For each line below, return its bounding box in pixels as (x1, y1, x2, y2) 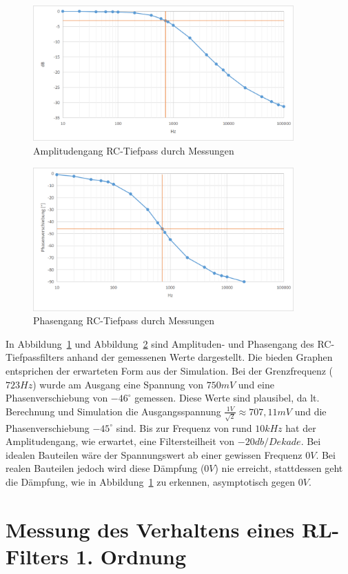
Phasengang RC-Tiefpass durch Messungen (33, 313, 214, 328)
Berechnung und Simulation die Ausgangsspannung (6, 404, 221, 418)
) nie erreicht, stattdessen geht (214, 461, 343, 475)
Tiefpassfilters (6, 350, 64, 364)
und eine (238, 377, 274, 391)
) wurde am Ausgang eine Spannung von (32, 377, 204, 391)
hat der (285, 420, 316, 435)
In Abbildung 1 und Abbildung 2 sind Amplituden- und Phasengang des (6, 336, 314, 350)
